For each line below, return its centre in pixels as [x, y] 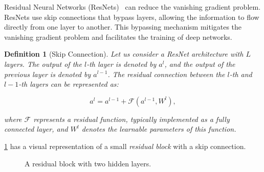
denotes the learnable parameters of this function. [159, 129]
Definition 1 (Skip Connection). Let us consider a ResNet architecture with [124, 54]
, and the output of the [200, 64]
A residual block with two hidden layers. [88, 163]
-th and [241, 74]
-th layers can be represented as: [69, 84]
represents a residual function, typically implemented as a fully [131, 119]
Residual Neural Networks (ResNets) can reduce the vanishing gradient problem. [133, 7]
